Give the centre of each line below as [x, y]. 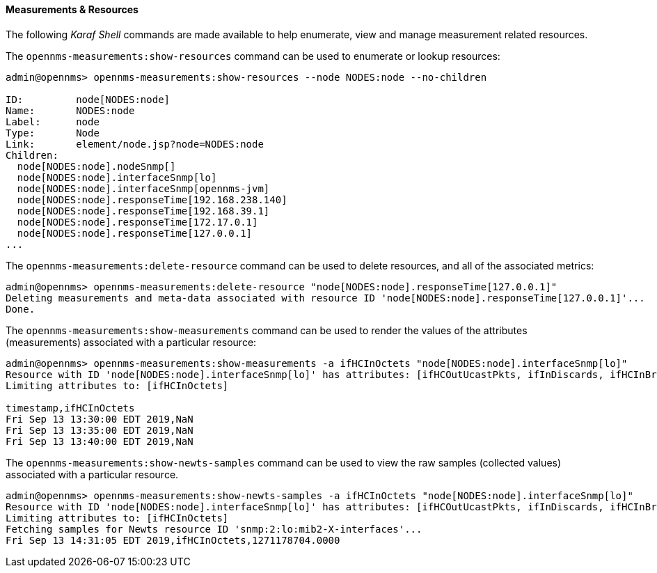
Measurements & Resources [72, 9]
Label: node [53, 121]
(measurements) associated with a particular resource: [131, 342]
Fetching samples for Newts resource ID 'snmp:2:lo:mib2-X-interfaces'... [214, 529]
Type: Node [53, 133]
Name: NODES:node [70, 110]
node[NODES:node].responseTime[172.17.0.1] [137, 222]
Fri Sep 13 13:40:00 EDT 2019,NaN [100, 441]
